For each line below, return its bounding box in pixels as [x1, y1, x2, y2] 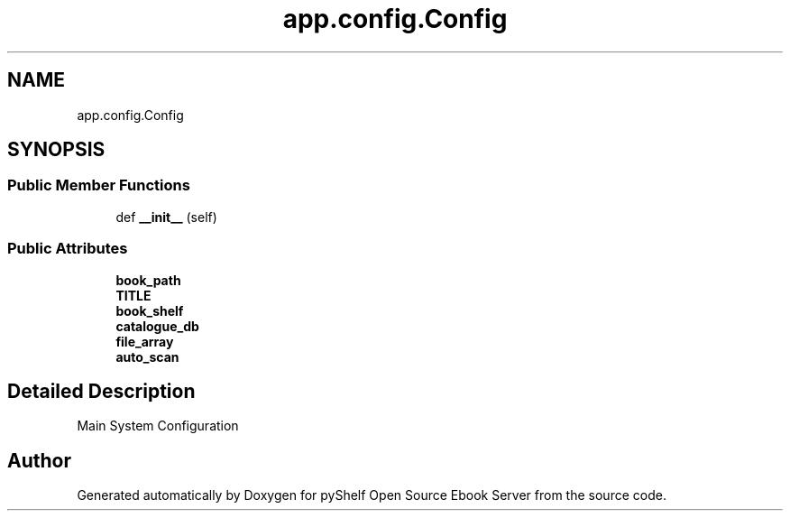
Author [7, 449, 71, 472]
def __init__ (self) [115, 208, 217, 225]
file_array [115, 333, 174, 349]
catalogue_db [115, 318, 199, 334]
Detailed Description [7, 379, 196, 402]
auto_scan [115, 348, 179, 365]
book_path [115, 272, 181, 288]
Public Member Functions [7, 176, 190, 195]
